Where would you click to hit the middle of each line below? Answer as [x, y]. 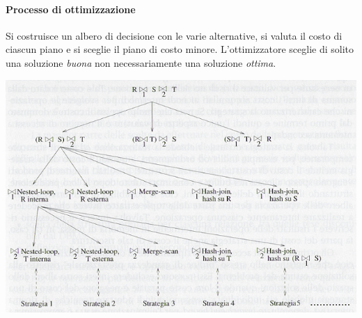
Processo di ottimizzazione [71, 9]
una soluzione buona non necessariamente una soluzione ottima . [141, 62]
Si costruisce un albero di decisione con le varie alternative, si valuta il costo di [174, 35]
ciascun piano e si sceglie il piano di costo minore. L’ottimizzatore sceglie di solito [180, 49]
